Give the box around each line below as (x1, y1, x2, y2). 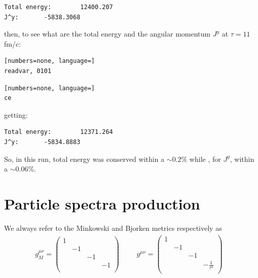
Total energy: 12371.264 (4, 128, 113, 136)
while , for (189, 153, 221, 164)
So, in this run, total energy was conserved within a (4, 153, 165, 164)
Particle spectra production (4, 193, 200, 214)
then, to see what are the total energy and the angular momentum (4, 28, 210, 39)
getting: (4, 109, 28, 120)
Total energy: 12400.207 (4, 4, 113, 11)
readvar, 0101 (4, 67, 52, 75)
